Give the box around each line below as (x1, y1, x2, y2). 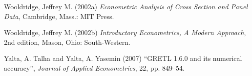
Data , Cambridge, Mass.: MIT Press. (4, 11, 114, 21)
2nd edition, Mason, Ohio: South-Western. (4, 37, 130, 47)
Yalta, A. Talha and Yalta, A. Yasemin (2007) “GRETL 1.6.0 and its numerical (4, 53, 242, 63)
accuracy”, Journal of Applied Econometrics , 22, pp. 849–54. (4, 62, 185, 73)
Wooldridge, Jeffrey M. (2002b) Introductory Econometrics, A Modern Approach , (4, 27, 246, 38)
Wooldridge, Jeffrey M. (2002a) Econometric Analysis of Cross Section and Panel (4, 1, 248, 11)
